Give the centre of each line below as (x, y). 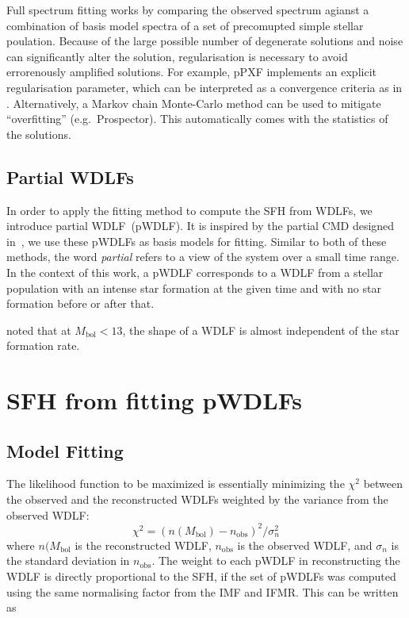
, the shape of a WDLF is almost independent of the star (261, 330)
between (383, 484)
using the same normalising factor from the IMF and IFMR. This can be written (203, 591)
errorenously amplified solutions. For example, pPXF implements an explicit (191, 72)
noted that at (39, 330)
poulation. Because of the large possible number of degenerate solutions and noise (205, 41)
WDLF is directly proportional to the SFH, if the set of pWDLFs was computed (201, 576)
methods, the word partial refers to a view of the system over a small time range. (203, 257)
